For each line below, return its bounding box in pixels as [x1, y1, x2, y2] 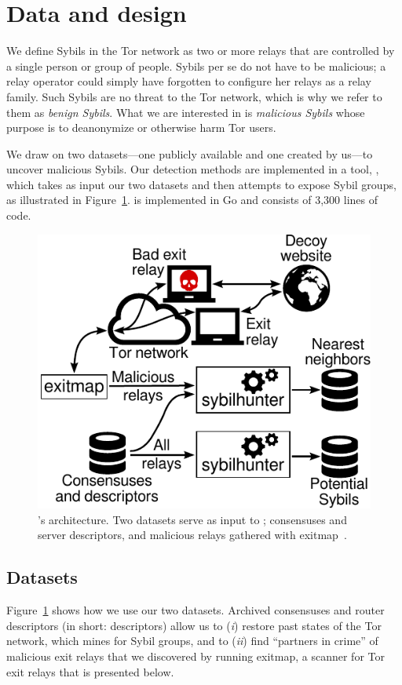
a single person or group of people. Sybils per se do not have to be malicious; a [6, 57, 386, 74]
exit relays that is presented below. [6, 663, 174, 680]
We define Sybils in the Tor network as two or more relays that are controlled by [6, 42, 395, 59]
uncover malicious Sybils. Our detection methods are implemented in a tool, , [6, 161, 379, 177]
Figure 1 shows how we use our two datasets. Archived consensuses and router [6, 602, 385, 618]
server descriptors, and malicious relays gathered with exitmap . [38, 527, 347, 543]
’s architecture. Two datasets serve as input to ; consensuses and [38, 511, 347, 527]
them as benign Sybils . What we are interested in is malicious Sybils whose [6, 104, 365, 120]
